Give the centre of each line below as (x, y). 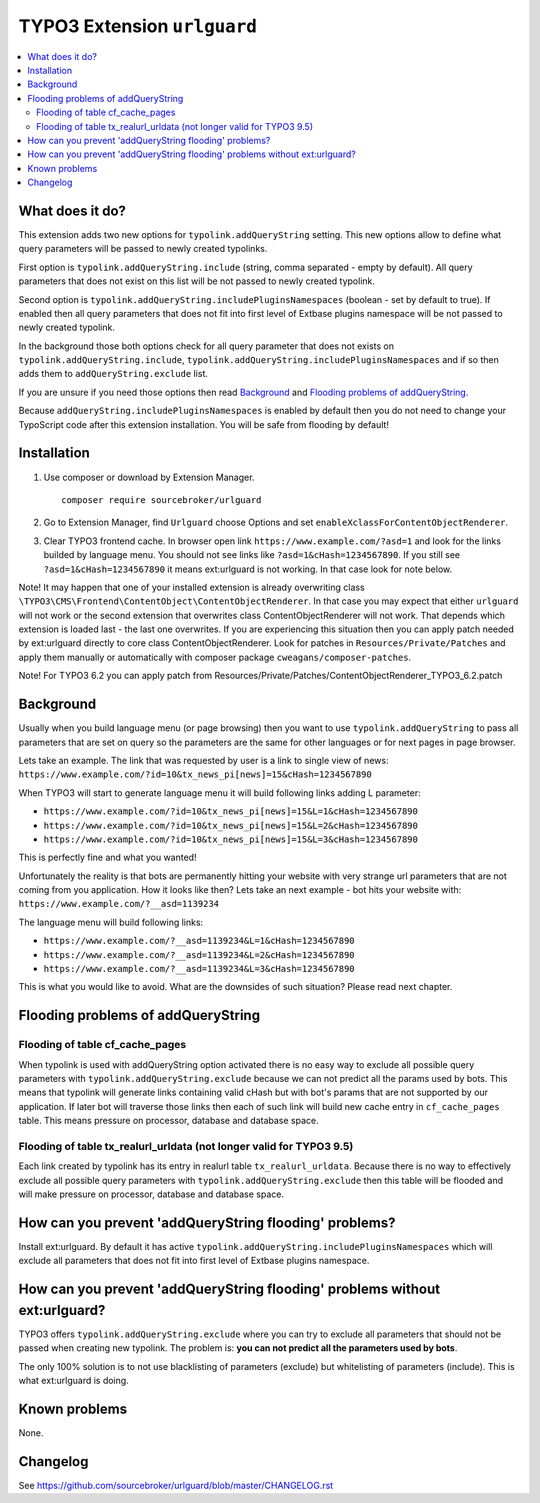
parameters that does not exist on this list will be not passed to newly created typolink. (196, 281)
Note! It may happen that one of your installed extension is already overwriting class (191, 587)
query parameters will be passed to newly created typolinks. (143, 249)
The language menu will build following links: (111, 922)
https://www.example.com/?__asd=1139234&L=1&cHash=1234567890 (199, 941)
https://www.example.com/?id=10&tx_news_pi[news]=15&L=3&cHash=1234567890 (231, 839)
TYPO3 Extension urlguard (137, 26)
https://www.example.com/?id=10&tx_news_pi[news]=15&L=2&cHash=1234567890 (231, 825)
